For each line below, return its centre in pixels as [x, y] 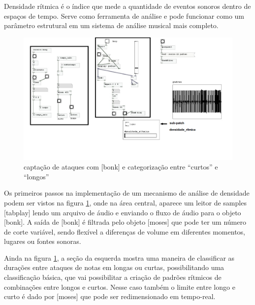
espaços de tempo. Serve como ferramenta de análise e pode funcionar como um [124, 16]
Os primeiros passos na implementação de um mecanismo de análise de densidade [127, 193]
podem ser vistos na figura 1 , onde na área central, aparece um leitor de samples [125, 202]
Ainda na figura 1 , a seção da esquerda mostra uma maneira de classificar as [119, 257]
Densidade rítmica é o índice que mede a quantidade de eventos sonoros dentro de [127, 6]
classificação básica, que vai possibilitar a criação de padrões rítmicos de [113, 277]
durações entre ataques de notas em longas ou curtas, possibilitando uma [114, 267]
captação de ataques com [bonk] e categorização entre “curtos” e [121, 167]
